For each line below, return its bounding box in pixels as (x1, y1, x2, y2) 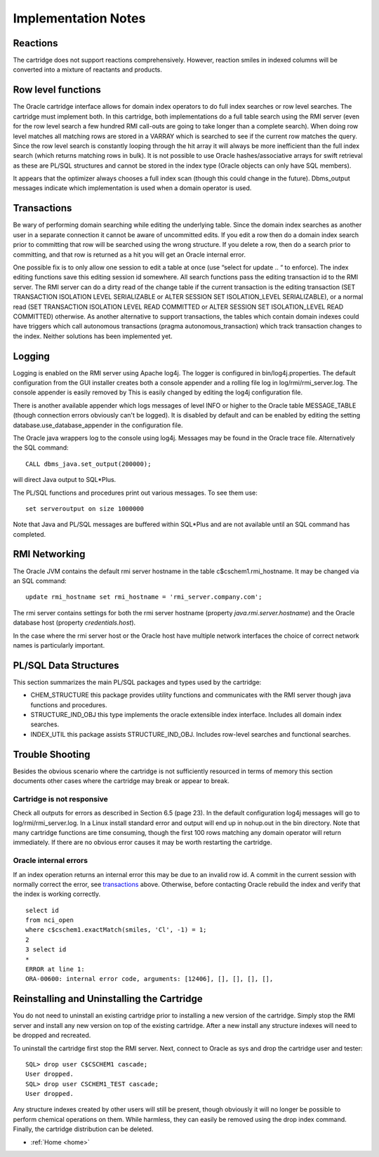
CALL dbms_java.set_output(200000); (25, 460, 152, 468)
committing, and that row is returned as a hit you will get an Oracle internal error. (13, 250, 246, 259)
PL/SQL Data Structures (13, 660, 119, 671)
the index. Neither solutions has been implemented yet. (13, 332, 173, 340)
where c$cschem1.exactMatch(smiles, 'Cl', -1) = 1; (25, 926, 207, 934)
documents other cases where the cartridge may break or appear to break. (13, 777, 230, 785)
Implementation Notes (13, 11, 146, 26)
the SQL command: (13, 443, 69, 452)
